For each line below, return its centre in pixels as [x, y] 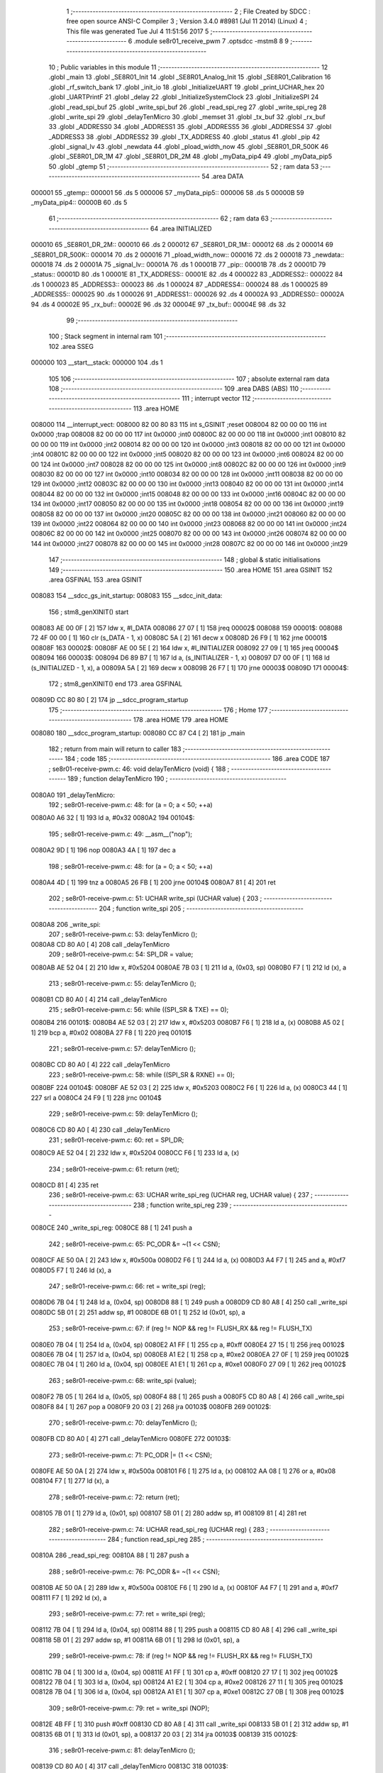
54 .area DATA [223, 177]
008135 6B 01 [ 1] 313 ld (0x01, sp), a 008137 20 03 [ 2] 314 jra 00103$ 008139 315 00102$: [164, 1734]
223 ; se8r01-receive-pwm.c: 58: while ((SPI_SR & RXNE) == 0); [142, 1074]
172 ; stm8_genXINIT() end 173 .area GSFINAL [115, 684]
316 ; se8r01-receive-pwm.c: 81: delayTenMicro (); [122, 1750]
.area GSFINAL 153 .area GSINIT [95, 579]
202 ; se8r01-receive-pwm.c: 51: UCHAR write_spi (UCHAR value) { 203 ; [155, 899]
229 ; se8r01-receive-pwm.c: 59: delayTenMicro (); [123, 1113]
